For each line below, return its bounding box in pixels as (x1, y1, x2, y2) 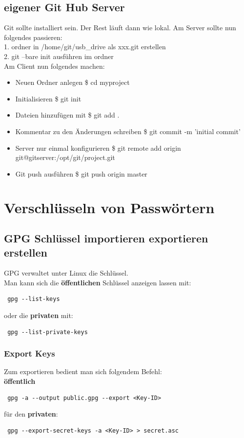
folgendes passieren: (4, 32, 62, 42)
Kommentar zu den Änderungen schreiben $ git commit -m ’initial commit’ (15, 126, 241, 136)
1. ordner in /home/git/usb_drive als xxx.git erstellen (4, 41, 166, 52)
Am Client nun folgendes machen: (4, 60, 105, 71)
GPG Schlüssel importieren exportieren (4, 231, 208, 246)
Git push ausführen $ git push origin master (15, 168, 147, 179)
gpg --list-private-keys (7, 328, 88, 336)
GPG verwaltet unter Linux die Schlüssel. (4, 268, 128, 278)
